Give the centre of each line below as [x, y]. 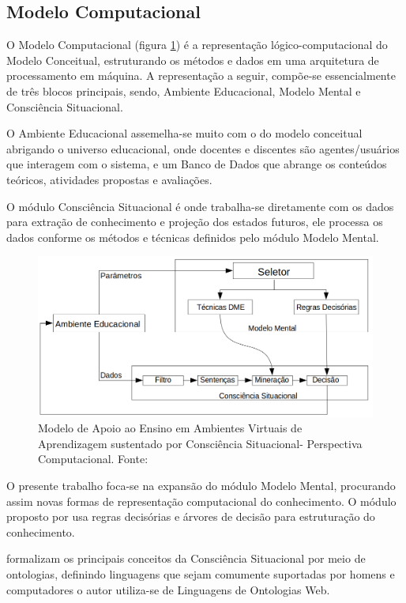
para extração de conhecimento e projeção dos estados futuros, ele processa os [195, 222]
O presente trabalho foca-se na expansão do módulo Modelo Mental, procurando [201, 485]
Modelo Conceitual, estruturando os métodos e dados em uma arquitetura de [193, 60]
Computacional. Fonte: [93, 459]
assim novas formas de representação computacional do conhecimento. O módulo [201, 501]
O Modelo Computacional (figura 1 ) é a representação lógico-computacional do [197, 45]
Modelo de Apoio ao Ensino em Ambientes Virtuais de [170, 428]
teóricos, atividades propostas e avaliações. [109, 179]
